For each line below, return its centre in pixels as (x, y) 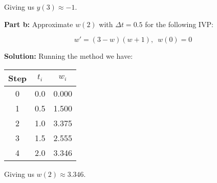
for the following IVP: (179, 24)
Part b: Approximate (39, 24)
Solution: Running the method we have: (69, 56)
